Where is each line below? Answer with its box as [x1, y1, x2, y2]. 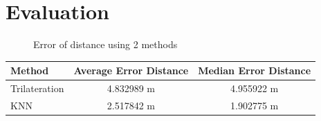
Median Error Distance [198, 63, 311, 78]
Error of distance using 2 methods [33, 37, 178, 52]
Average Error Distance [73, 63, 189, 78]
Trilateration [10, 81, 64, 96]
